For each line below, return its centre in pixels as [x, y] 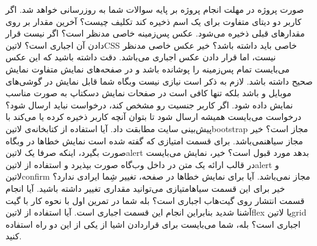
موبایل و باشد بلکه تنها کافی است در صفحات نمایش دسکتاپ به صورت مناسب [149, 93]
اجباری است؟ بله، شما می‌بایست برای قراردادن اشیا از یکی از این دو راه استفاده [153, 224]
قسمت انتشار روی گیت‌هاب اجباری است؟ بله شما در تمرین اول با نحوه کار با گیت [155, 200]
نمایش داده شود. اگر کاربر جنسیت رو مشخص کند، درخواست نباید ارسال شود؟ [149, 104]
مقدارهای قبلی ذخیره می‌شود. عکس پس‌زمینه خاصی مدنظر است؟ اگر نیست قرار [155, 33]
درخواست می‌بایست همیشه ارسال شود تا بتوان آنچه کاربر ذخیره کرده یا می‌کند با [154, 117]
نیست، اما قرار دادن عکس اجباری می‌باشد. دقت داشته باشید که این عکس [141, 57]
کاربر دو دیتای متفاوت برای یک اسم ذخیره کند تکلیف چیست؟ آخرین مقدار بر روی [154, 21]
